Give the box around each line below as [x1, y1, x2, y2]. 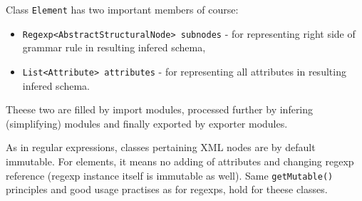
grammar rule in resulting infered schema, [22, 40, 206, 55]
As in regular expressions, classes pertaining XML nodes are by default [6, 140, 316, 155]
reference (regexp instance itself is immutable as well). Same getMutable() [6, 167, 333, 182]
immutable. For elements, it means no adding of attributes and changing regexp [6, 153, 354, 168]
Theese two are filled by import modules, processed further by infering [6, 102, 314, 117]
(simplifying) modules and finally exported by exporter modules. [6, 115, 288, 130]
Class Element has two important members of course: [6, 2, 239, 16]
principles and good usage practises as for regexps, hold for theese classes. [6, 182, 328, 197]
